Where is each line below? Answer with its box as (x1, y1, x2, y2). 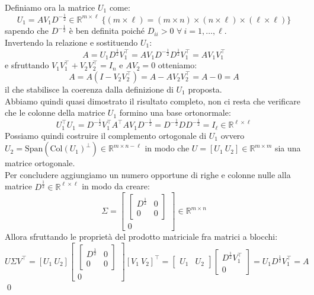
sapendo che (5, 24, 49, 37)
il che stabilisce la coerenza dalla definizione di (5, 83, 174, 95)
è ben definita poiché (69, 24, 145, 37)
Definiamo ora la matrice (5, 1, 95, 13)
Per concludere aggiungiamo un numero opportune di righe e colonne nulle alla (5, 168, 291, 180)
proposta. (188, 83, 222, 95)
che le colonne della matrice (5, 106, 105, 119)
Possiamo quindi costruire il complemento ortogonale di (5, 129, 207, 141)
